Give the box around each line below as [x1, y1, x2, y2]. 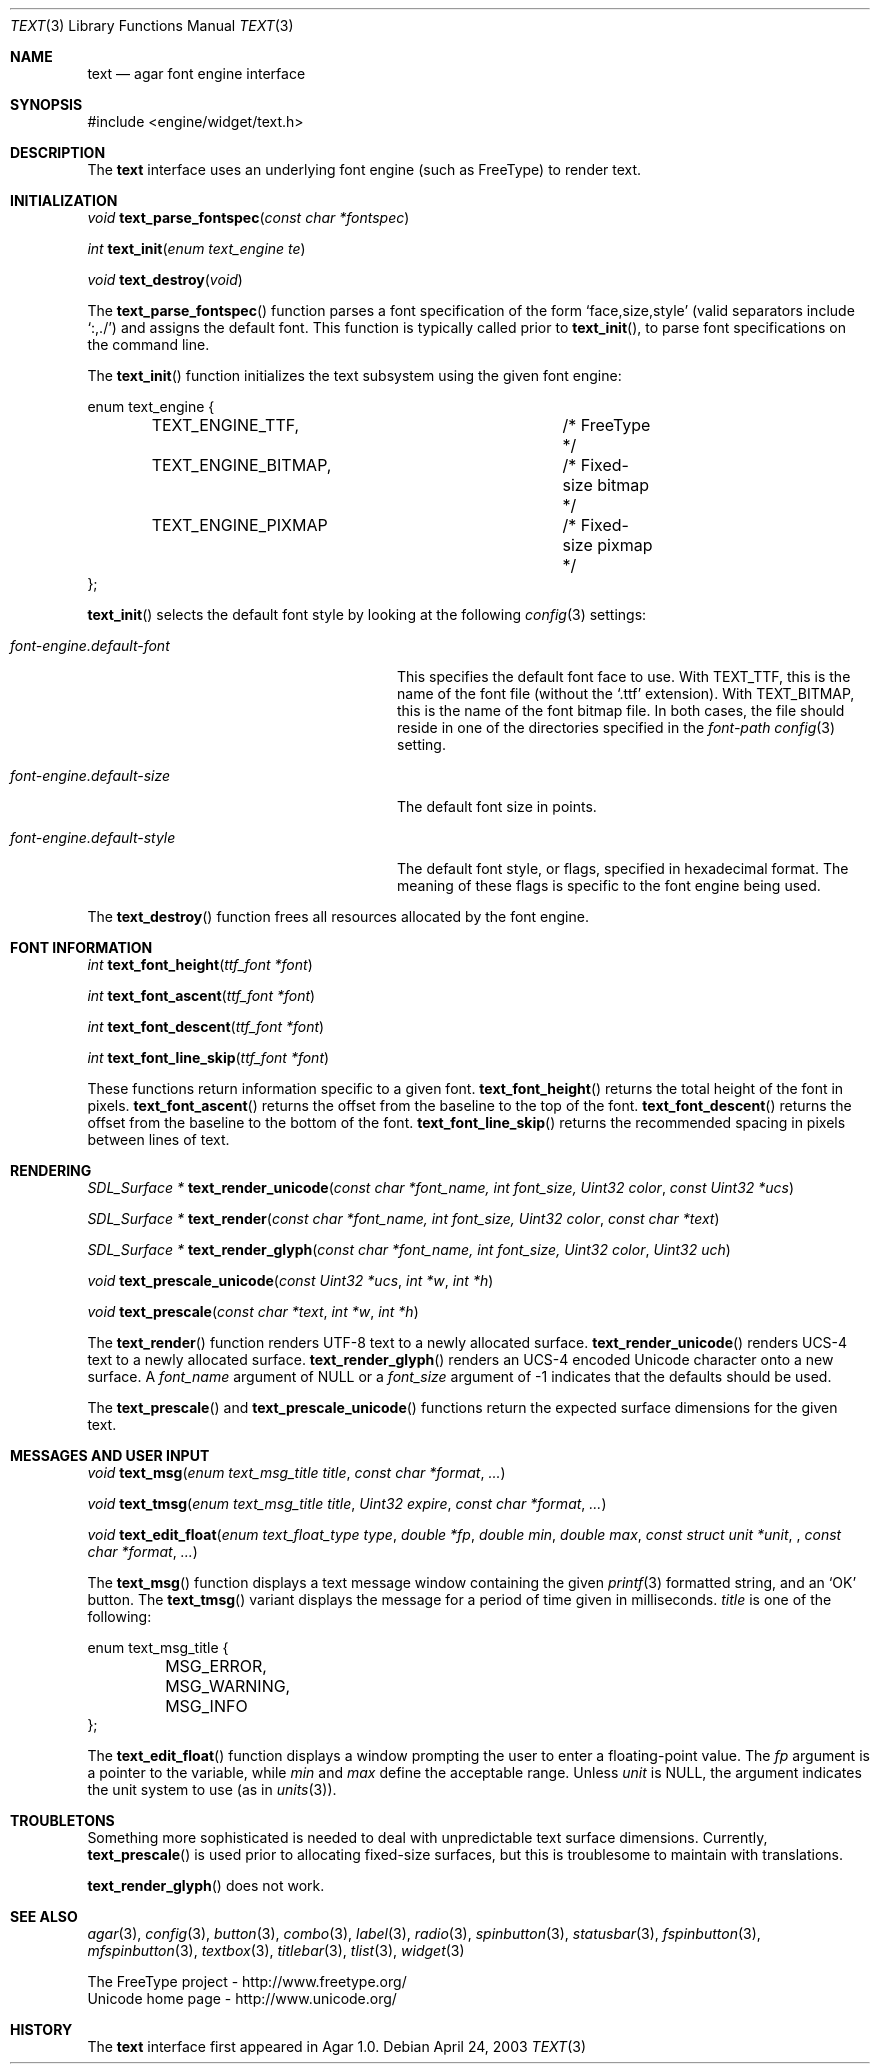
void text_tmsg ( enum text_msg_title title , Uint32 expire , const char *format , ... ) [87, 1495, 607, 1512]
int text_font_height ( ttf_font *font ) [87, 956, 313, 973]
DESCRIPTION [10, 144, 106, 161]
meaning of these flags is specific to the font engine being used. [397, 877, 821, 894]
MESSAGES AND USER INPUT [10, 1447, 210, 1464]
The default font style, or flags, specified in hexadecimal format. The [397, 860, 849, 877]
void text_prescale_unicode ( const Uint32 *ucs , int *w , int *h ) [87, 1272, 494, 1289]
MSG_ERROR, [165, 1656, 267, 1676]
